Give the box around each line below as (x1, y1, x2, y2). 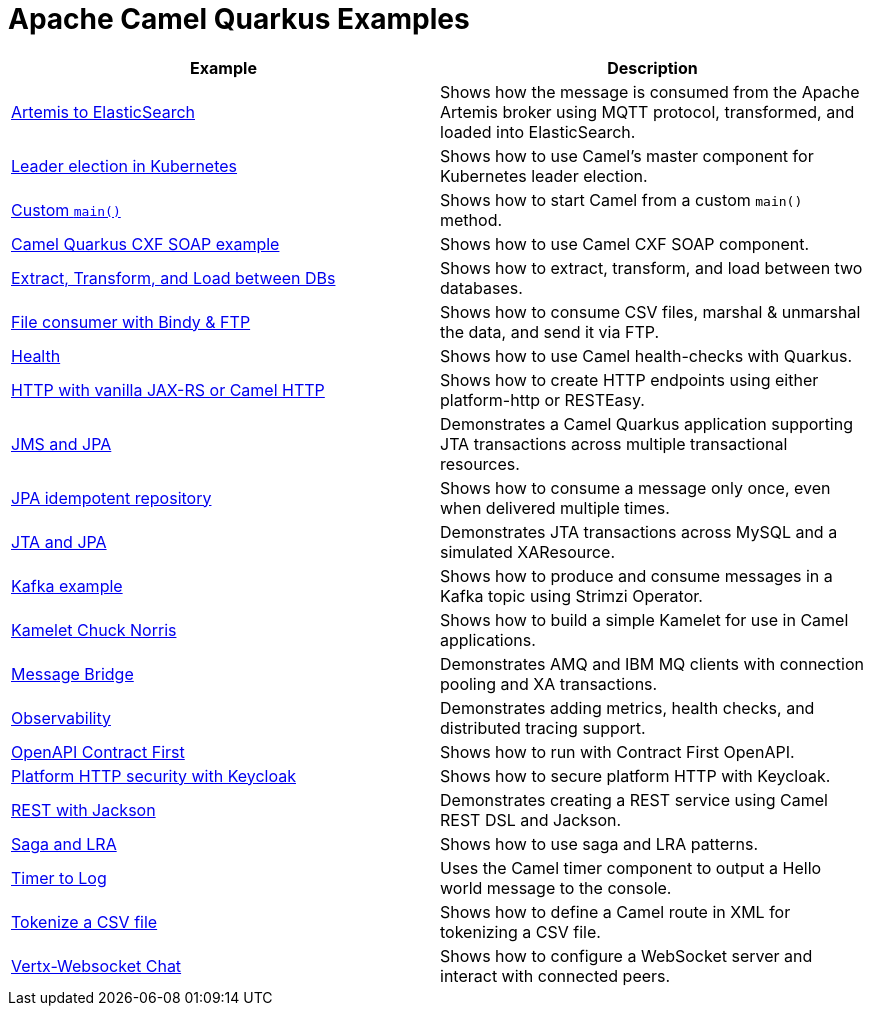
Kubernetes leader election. (440, 165, 648, 186)
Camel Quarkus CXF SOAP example (11, 233, 280, 254)
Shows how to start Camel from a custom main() (440, 189, 803, 210)
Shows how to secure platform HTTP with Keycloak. (440, 765, 831, 786)
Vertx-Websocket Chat (11, 955, 182, 976)
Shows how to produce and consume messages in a (440, 565, 833, 586)
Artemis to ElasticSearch (11, 101, 195, 122)
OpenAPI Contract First (11, 741, 185, 762)
